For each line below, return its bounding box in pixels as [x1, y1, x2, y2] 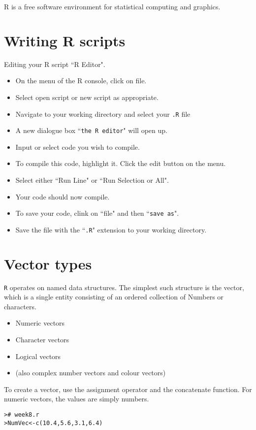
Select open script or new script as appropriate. [15, 92, 159, 102]
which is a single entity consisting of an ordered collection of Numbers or [4, 292, 224, 302]
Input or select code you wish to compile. [15, 141, 140, 152]
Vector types [4, 253, 92, 273]
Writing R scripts [4, 30, 126, 50]
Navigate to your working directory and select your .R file [15, 108, 191, 119]
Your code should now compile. [15, 191, 110, 201]
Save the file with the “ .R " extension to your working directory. [15, 224, 207, 234]
